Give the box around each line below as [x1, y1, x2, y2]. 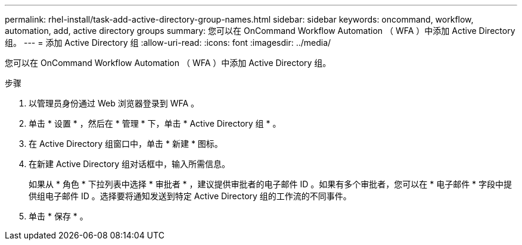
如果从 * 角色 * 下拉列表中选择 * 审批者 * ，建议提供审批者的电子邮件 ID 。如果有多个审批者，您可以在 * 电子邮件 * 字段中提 [29, 179, 512, 189]
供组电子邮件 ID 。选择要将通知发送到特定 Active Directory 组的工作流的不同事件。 [29, 191, 352, 201]
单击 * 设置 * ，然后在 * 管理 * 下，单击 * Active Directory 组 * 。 [29, 118, 281, 128]
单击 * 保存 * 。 [29, 211, 88, 221]
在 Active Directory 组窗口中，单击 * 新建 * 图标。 [29, 139, 223, 149]
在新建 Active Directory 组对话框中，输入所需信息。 [29, 159, 231, 169]
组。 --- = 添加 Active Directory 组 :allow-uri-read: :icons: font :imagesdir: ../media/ [5, 37, 331, 48]
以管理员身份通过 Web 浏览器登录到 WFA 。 [29, 98, 200, 108]
